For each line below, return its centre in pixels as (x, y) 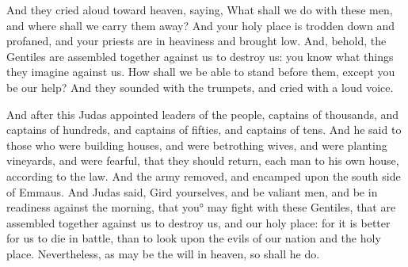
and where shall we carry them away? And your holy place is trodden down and (200, 25)
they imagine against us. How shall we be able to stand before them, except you (201, 72)
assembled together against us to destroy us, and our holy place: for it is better (198, 222)
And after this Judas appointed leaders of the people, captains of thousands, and (203, 114)
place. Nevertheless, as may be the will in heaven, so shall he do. (163, 253)
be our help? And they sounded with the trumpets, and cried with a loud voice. (200, 87)
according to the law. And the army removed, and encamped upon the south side (204, 175)
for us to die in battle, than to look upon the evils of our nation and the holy (194, 238)
